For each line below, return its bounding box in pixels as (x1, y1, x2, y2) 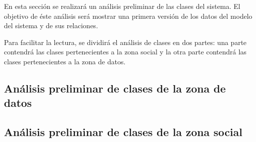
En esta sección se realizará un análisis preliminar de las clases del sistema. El (4, 1, 241, 11)
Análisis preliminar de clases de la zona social (4, 124, 243, 140)
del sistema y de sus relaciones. (4, 20, 98, 31)
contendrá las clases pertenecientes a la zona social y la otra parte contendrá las (4, 47, 247, 57)
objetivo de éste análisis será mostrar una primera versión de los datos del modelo (4, 10, 253, 21)
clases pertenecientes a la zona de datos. (4, 56, 126, 66)
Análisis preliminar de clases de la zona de (4, 80, 226, 95)
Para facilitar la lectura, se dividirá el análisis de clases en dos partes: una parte (4, 37, 247, 47)
